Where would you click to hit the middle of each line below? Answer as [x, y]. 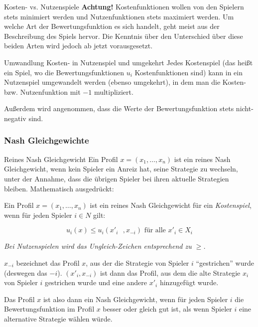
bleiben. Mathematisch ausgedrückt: [59, 188]
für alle [155, 231]
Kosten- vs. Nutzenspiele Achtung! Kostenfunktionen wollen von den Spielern [124, 6]
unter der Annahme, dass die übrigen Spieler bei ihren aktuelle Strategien [117, 178]
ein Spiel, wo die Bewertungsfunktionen [64, 72]
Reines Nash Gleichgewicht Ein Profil [61, 159]
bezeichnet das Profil [48, 262]
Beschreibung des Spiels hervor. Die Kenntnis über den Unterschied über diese [124, 36]
